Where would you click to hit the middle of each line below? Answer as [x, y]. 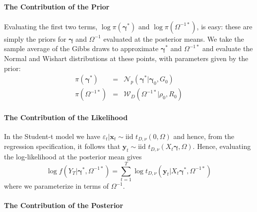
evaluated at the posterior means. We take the [174, 38]
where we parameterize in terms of [56, 186]
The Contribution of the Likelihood [66, 117]
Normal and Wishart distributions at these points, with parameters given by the [126, 58]
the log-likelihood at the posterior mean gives [73, 157]
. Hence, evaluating [222, 146]
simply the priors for [35, 38]
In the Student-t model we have [52, 136]
